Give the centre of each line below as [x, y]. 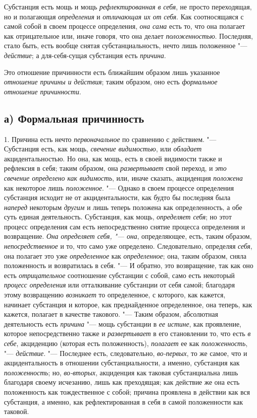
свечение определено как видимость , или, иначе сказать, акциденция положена [124, 177]
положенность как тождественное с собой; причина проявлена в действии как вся [127, 391]
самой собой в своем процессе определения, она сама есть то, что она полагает [125, 26]
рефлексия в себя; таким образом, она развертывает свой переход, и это [115, 168]
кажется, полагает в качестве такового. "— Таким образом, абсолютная [111, 314]
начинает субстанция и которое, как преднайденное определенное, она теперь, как [128, 304]
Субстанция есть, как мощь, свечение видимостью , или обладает [103, 149]
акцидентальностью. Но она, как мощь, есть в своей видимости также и [113, 158]
